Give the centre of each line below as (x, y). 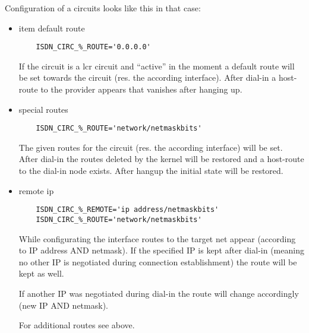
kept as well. (41, 273)
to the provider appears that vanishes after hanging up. (141, 89)
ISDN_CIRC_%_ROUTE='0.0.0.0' (93, 47)
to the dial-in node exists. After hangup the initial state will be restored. (151, 171)
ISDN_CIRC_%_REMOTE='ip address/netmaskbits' (127, 210)
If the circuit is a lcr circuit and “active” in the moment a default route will (157, 66)
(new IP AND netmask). (63, 305)
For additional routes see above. (77, 325)
